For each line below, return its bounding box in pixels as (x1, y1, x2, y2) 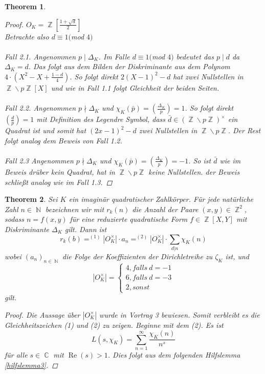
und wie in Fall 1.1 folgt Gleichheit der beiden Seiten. (51, 82, 219, 93)
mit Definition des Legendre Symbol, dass (36, 114, 166, 124)
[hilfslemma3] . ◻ (5, 359, 58, 370)
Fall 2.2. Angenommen (5, 102, 76, 113)
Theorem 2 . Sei (5, 194, 58, 204)
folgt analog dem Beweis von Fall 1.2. (5, 135, 122, 146)
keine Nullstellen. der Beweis (148, 166, 240, 177)
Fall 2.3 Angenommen (5, 155, 74, 165)
